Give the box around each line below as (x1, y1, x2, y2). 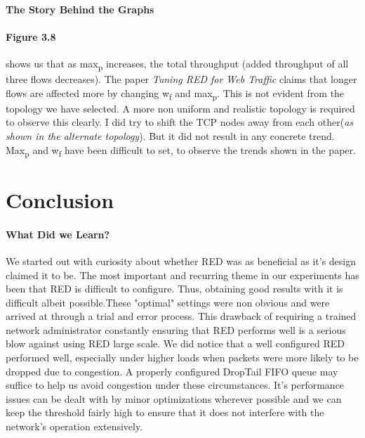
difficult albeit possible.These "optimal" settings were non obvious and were (6, 295, 330, 309)
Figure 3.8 (6, 29, 56, 44)
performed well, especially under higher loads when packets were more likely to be (6, 350, 359, 365)
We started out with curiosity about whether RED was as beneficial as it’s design (6, 253, 356, 268)
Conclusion (6, 185, 114, 214)
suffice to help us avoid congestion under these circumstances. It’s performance (6, 378, 345, 392)
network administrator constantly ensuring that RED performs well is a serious (6, 322, 346, 337)
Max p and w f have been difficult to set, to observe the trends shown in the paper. (6, 142, 356, 159)
